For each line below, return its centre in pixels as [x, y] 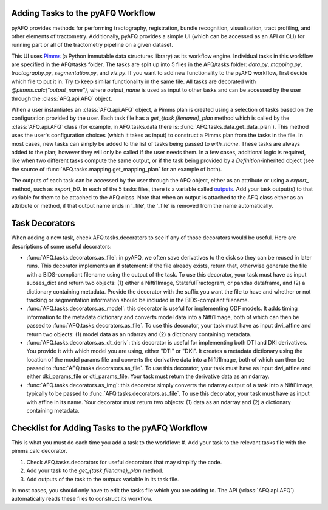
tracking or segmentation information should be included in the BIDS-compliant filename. [138, 300]
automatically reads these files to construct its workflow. [82, 499]
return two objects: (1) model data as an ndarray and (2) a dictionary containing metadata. [139, 334]
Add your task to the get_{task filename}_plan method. [95, 470]
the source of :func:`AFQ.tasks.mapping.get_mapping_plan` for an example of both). [117, 169]
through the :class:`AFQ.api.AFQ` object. [62, 98]
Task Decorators [43, 223]
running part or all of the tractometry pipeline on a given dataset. [92, 45]
